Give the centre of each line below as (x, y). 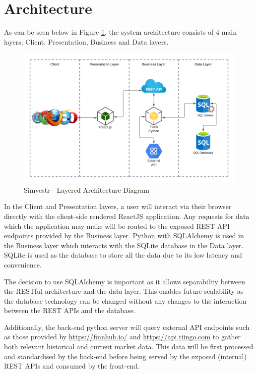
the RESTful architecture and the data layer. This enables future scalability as (124, 291)
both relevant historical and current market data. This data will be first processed (129, 347)
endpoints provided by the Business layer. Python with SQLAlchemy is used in (124, 236)
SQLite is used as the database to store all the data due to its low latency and (123, 255)
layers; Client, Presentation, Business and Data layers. (86, 41)
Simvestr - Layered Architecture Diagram (87, 189)
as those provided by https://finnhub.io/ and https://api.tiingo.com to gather (122, 337)
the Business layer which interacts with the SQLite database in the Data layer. (124, 245)
